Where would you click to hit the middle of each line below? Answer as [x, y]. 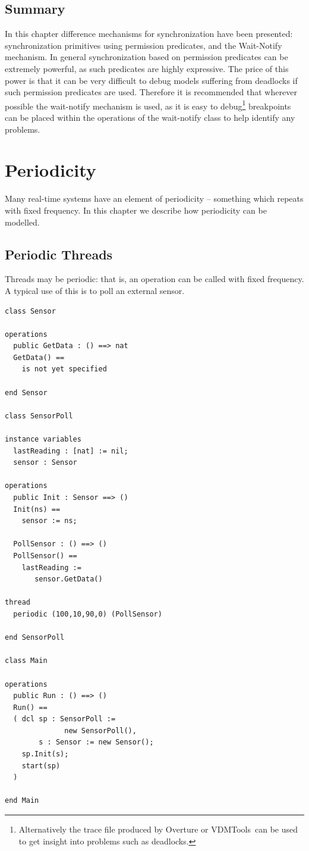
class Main [26, 661]
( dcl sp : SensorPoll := [64, 719]
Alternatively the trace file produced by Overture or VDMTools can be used [158, 829]
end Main [22, 801]
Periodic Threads [59, 254]
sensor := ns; [49, 521]
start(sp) [41, 766]
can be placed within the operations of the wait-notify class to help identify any [150, 118]
